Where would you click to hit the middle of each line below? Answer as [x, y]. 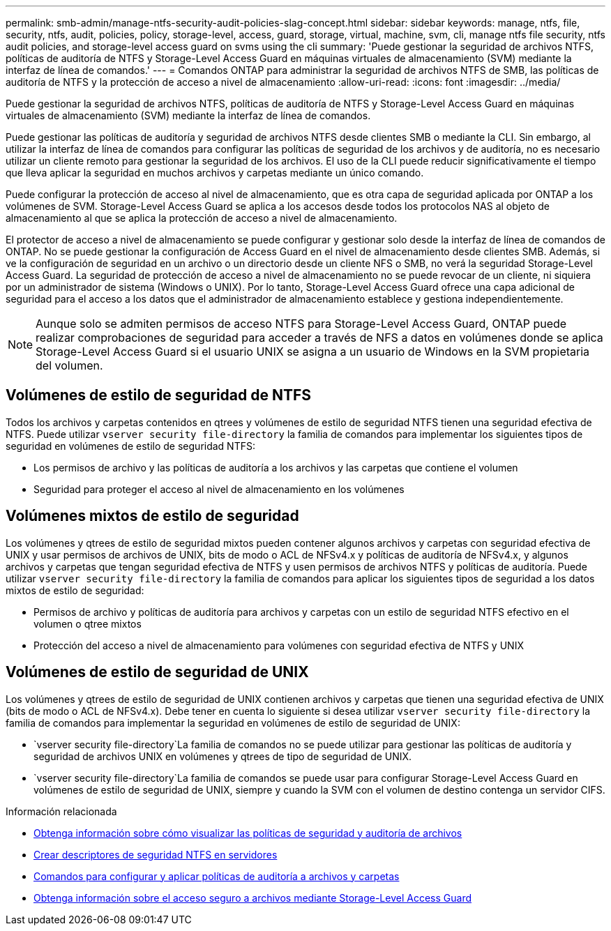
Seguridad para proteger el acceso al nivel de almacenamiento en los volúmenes [219, 489]
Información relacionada [61, 811]
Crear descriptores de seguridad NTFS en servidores [156, 854]
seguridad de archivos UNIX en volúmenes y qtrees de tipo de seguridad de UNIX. [223, 756]
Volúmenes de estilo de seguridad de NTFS [159, 395]
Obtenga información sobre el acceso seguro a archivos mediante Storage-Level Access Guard [252, 898]
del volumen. [69, 365]
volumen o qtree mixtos [88, 623]
